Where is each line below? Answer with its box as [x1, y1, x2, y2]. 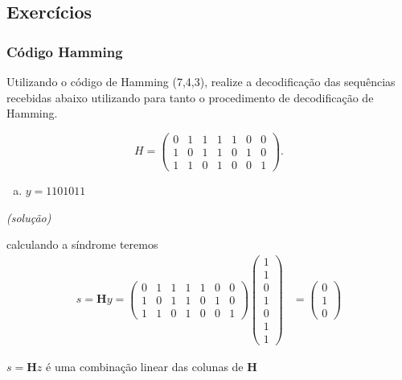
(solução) [6, 209, 51, 225]
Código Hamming [6, 41, 123, 61]
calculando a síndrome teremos [6, 236, 158, 253]
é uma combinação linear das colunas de [46, 358, 244, 375]
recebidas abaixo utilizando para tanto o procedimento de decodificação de [6, 89, 374, 105]
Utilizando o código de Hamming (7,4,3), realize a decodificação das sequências [6, 73, 396, 89]
